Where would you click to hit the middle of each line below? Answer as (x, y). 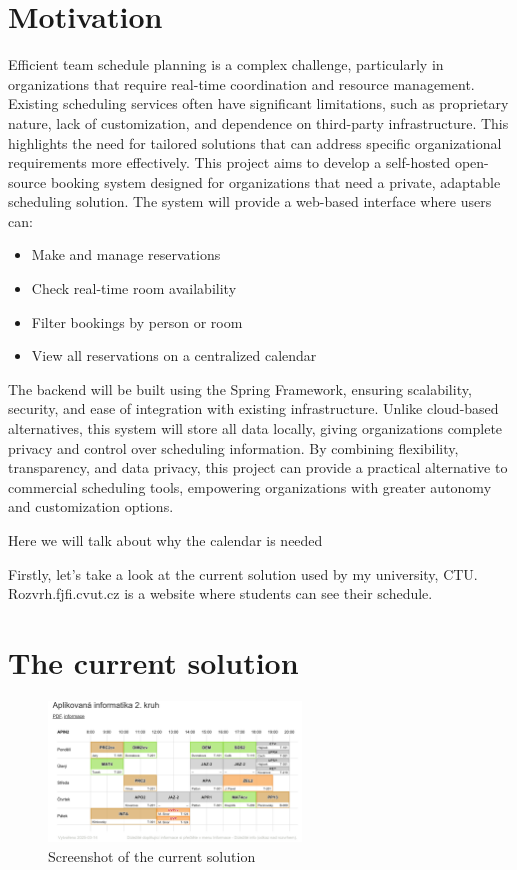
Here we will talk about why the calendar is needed (165, 540)
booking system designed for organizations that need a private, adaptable (275, 181)
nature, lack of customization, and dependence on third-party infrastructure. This (258, 122)
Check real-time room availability (134, 288)
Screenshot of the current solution (152, 855)
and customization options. (91, 506)
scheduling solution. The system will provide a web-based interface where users (250, 201)
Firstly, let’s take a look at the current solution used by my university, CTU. (243, 573)
